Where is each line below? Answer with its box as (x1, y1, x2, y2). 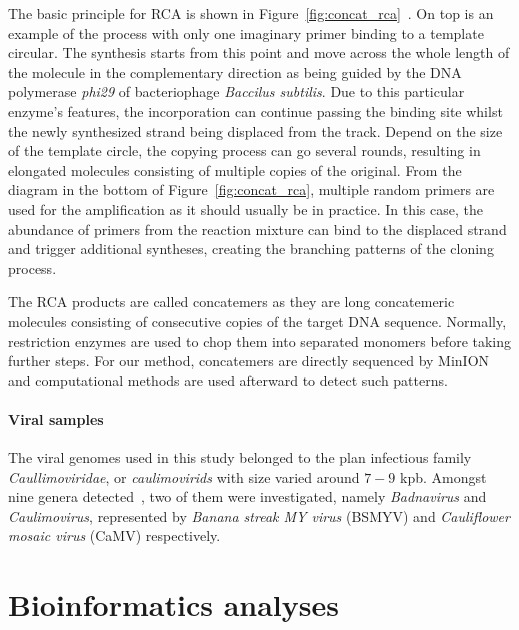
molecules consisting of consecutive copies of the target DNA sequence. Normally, (8, 310, 507, 331)
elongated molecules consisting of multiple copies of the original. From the (8, 159, 462, 180)
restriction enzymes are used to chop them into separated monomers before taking (8, 330, 512, 351)
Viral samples (8, 408, 104, 429)
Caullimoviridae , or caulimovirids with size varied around (8, 466, 360, 487)
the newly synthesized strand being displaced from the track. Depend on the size (8, 120, 503, 141)
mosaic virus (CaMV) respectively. (8, 525, 221, 546)
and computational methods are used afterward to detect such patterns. (8, 369, 448, 390)
